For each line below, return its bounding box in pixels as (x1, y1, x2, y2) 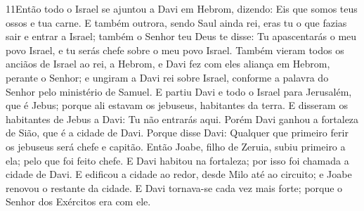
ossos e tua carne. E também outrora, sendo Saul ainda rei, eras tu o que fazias (6, 15, 347, 30)
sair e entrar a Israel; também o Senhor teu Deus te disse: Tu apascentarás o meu (6, 29, 357, 44)
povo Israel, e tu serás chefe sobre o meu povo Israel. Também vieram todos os (6, 42, 344, 57)
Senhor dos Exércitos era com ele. (6, 194, 151, 209)
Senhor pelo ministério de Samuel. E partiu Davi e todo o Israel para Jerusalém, (6, 84, 352, 98)
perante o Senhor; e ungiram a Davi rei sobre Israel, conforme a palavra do (6, 70, 329, 84)
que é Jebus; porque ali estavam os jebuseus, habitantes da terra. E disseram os (6, 98, 348, 113)
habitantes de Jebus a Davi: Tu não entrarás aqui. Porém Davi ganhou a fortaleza (6, 111, 359, 126)
